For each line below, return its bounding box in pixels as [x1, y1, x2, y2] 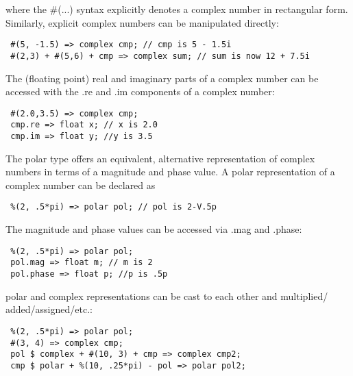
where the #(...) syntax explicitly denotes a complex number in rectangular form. [5, 2, 348, 16]
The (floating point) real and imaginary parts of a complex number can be [5, 71, 319, 85]
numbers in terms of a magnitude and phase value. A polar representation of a [5, 164, 335, 179]
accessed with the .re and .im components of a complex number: [5, 84, 275, 99]
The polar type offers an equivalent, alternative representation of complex [5, 151, 315, 165]
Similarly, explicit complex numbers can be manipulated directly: [5, 15, 279, 29]
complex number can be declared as [5, 177, 156, 192]
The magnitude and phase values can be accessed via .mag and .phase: [5, 222, 302, 236]
